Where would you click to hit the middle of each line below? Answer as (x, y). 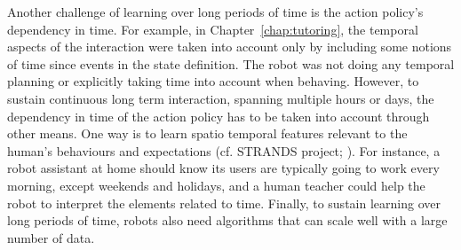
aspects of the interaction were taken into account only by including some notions (230, 47)
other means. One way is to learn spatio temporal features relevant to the (207, 133)
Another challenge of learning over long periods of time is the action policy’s (215, 12)
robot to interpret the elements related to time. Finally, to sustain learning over (224, 203)
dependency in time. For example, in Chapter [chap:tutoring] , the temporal (213, 29)
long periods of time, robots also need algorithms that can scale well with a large (227, 220)
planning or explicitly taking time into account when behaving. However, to (213, 81)
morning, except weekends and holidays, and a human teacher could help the (216, 185)
